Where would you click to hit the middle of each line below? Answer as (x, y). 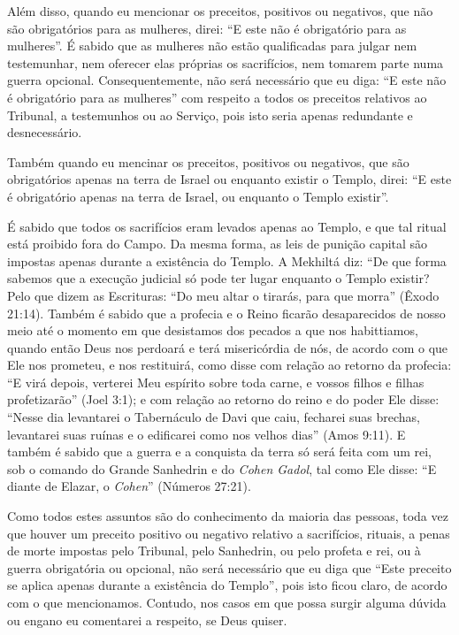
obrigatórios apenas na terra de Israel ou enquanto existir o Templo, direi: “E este (229, 179)
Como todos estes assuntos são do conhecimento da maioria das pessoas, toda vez (228, 516)
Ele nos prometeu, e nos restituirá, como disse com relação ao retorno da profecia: (229, 365)
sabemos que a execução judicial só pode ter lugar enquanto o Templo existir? (218, 278)
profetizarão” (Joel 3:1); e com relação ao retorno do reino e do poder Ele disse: (223, 399)
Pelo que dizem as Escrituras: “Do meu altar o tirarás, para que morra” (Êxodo (223, 295)
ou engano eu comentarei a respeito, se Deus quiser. (147, 620)
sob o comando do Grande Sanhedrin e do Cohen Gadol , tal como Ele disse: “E (222, 468)
